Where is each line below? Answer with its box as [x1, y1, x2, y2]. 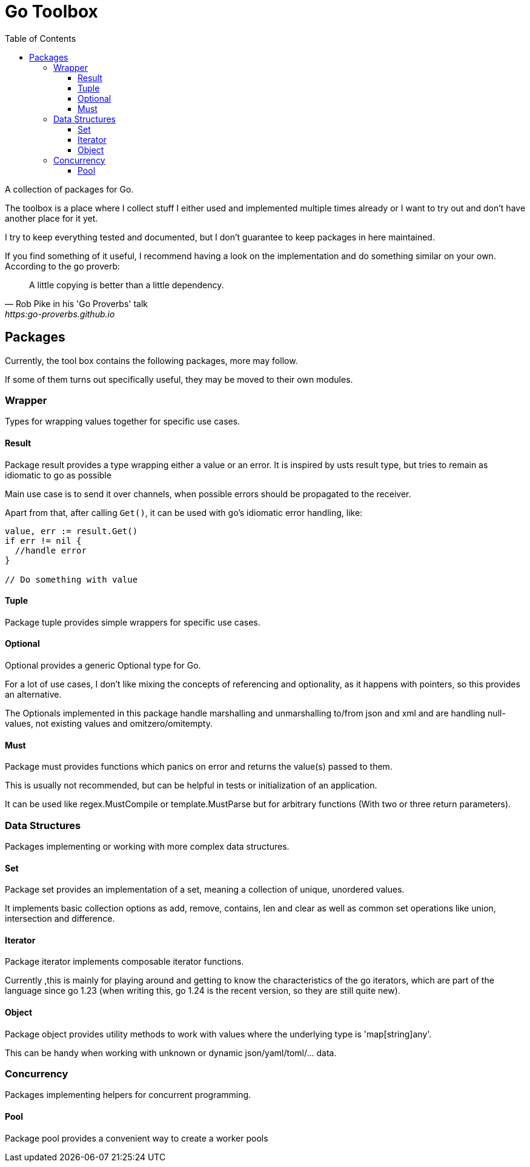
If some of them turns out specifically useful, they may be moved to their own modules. [5, 374, 353, 385]
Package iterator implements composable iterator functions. [5, 956, 244, 967]
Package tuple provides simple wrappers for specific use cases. [5, 617, 260, 627]
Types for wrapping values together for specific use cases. [5, 416, 240, 427]
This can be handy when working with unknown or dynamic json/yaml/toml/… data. [5, 1047, 337, 1058]
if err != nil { [5, 535, 82, 546]
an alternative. [5, 689, 62, 699]
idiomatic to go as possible [5, 469, 111, 480]
